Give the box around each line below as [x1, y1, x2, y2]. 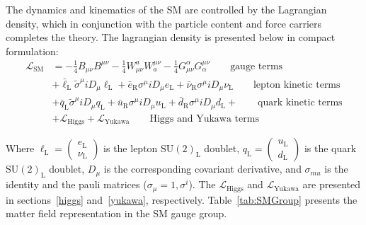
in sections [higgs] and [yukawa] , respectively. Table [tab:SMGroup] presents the [6, 192, 358, 207]
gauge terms [230, 61, 283, 71]
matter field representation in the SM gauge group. [6, 206, 227, 221]
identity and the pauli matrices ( [6, 177, 147, 192]
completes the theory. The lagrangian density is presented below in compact [6, 30, 336, 45]
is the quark [304, 141, 357, 156]
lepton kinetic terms [253, 79, 341, 90]
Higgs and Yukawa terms [149, 113, 259, 124]
